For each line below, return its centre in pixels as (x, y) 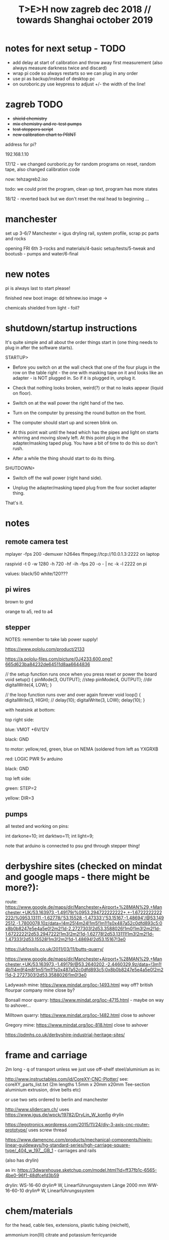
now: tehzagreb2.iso (26, 179)
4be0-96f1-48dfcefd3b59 (32, 1175)
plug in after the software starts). (39, 347)
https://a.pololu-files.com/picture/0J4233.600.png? (59, 659)
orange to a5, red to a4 (29, 611)
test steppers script (33, 129)
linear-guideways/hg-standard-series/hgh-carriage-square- (68, 1145)
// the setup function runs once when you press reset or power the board (81, 674)
